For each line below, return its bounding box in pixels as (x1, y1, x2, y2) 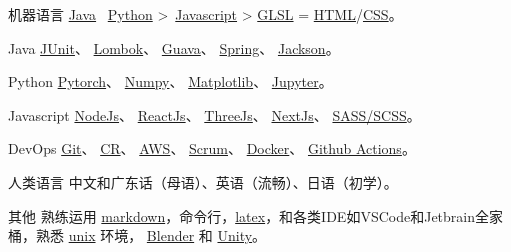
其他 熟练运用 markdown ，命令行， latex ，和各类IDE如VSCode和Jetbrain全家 (8, 205, 503, 226)
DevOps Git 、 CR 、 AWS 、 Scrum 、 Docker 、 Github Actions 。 (8, 138, 416, 159)
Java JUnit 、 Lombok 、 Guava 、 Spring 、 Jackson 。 (8, 37, 340, 58)
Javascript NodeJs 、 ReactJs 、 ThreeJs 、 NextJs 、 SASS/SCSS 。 (8, 104, 421, 125)
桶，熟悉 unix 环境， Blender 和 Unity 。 (8, 225, 267, 246)
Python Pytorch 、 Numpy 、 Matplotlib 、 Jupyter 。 (8, 71, 333, 92)
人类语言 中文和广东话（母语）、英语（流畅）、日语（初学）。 (8, 171, 398, 192)
